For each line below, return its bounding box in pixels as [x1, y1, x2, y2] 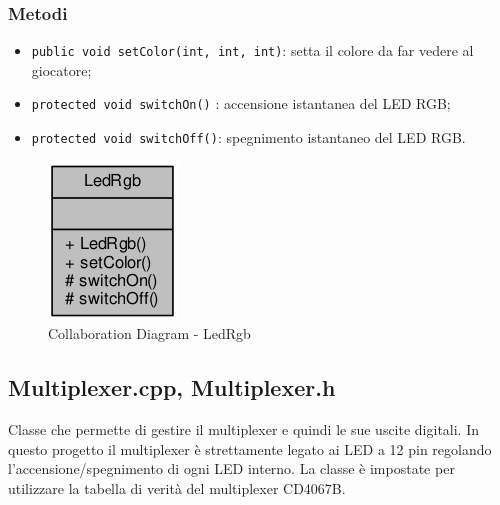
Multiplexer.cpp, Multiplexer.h [8, 372, 336, 403]
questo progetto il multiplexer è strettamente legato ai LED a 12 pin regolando [8, 438, 492, 459]
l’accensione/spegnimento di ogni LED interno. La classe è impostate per [8, 458, 455, 479]
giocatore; [31, 59, 92, 80]
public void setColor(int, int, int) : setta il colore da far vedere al [31, 40, 474, 61]
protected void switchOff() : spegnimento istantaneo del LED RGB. [31, 127, 466, 148]
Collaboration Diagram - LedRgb [48, 323, 251, 344]
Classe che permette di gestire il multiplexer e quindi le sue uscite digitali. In [8, 419, 480, 440]
